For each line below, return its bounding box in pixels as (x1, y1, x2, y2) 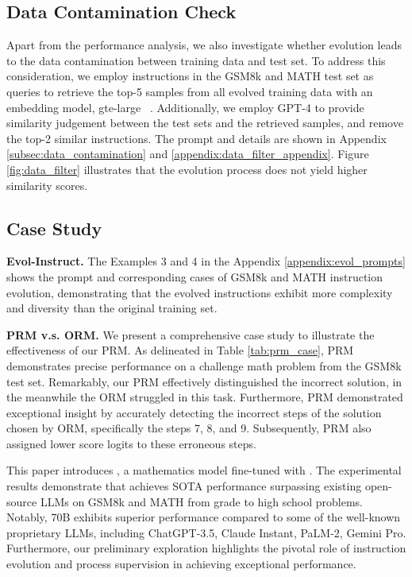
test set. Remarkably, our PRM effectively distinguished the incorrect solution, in (6, 373, 402, 389)
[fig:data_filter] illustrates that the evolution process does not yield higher (6, 161, 368, 177)
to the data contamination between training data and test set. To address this (6, 52, 386, 68)
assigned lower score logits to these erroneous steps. (6, 435, 256, 451)
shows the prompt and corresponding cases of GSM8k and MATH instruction (6, 268, 383, 285)
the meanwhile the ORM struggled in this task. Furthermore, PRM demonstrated (6, 389, 403, 405)
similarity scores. (6, 176, 88, 193)
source (6, 493, 37, 509)
